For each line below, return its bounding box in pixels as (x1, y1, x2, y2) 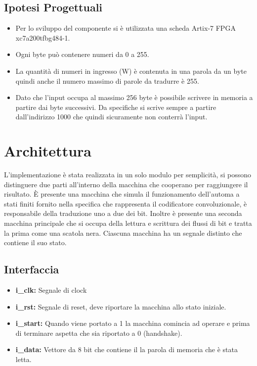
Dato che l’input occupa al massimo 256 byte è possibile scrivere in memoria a (15, 92, 253, 103)
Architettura (4, 141, 91, 161)
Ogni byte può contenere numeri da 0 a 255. (15, 49, 149, 59)
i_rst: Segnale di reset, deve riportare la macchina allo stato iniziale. (15, 301, 226, 312)
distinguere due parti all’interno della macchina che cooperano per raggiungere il (4, 179, 248, 189)
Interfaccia (4, 261, 59, 277)
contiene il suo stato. (4, 237, 67, 248)
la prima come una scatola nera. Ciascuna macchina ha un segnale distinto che (4, 227, 242, 238)
